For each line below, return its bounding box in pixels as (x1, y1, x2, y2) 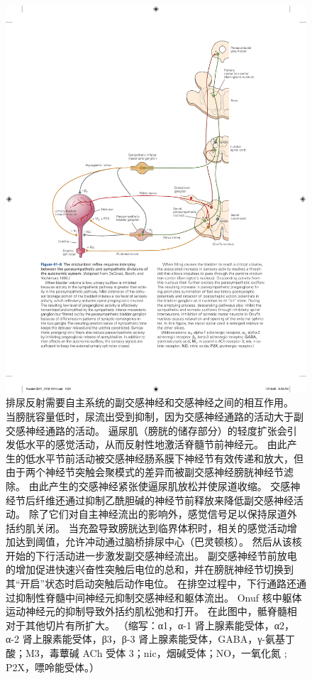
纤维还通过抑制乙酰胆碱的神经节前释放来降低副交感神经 (35, 492, 294, 507)
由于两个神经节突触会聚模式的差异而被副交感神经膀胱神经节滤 (6, 465, 294, 479)
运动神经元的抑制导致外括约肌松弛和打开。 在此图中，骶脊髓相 (6, 604, 297, 619)
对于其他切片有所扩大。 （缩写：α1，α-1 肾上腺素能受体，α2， (6, 617, 294, 632)
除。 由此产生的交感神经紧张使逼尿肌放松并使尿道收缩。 (6, 478, 267, 493)
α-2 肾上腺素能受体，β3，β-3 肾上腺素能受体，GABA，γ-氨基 (6, 631, 285, 646)
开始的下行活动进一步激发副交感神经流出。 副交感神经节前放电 (6, 548, 297, 563)
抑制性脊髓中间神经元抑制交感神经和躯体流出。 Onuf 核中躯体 (15, 590, 302, 604)
